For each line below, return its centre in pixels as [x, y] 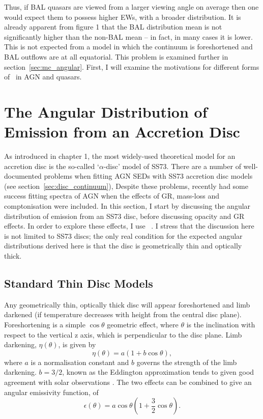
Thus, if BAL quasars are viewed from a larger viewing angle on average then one [131, 7]
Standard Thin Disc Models [79, 283]
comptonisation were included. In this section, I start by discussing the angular [127, 206]
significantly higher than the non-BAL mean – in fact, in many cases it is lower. [128, 36]
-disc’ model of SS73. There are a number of [172, 166]
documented [23, 176]
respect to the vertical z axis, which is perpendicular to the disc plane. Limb [123, 334]
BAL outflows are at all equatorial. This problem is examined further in [116, 56]
